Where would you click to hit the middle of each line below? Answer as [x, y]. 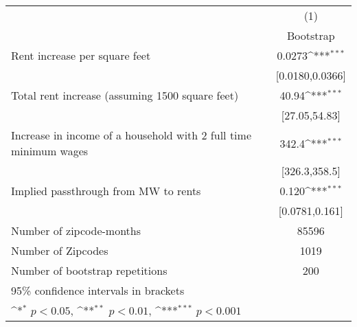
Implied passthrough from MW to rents [106, 191]
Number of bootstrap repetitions [89, 270]
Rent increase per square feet [81, 55]
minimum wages [50, 151]
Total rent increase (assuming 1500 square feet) [125, 95]
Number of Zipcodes [60, 250]
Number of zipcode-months [76, 230]
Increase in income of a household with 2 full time [131, 135]
